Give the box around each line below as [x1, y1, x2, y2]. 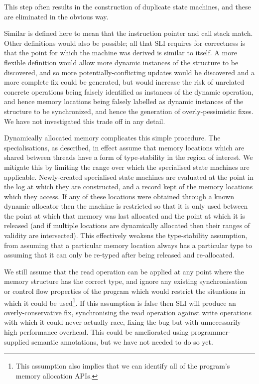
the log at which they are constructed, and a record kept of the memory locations [4, 181, 253, 192]
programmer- [191, 327, 231, 337]
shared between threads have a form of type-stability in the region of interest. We [4, 152, 253, 162]
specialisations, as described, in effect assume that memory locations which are [4, 142, 245, 152]
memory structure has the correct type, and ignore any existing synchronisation [4, 276, 247, 286]
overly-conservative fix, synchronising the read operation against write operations [4, 307, 252, 317]
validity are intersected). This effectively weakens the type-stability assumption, [4, 230, 248, 241]
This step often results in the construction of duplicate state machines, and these [4, 1, 251, 11]
